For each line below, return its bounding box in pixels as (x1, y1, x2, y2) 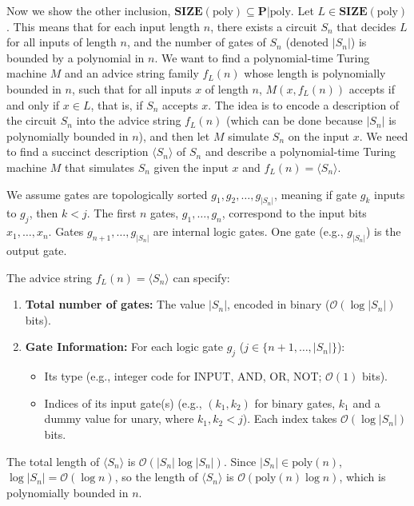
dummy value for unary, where (44, 410, 194, 427)
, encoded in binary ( (227, 296, 330, 313)
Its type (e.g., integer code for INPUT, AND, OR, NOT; (44, 368, 322, 384)
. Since (223, 452, 257, 469)
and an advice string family (65, 65, 199, 82)
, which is (339, 468, 386, 485)
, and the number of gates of (126, 34, 266, 50)
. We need (359, 127, 408, 144)
